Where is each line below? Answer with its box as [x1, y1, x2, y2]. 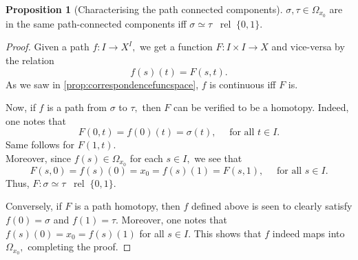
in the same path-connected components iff [6, 16, 187, 30]
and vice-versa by [271, 39, 345, 54]
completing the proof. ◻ [28, 239, 131, 254]
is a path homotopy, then [74, 199, 180, 213]
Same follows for [6, 137, 75, 152]
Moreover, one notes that [121, 212, 227, 227]
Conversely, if [6, 199, 62, 213]
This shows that [193, 226, 262, 240]
